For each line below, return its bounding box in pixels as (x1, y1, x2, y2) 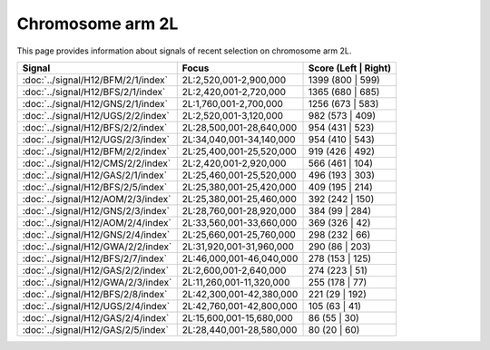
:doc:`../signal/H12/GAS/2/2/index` (22, 264, 170, 277)
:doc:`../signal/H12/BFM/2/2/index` (22, 145, 170, 158)
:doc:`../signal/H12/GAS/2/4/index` (22, 311, 170, 324)
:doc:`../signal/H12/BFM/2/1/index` (22, 73, 168, 86)
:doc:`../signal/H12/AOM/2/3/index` (22, 192, 171, 205)
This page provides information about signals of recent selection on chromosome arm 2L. (16, 45, 352, 56)
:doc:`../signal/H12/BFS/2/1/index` (22, 85, 166, 98)
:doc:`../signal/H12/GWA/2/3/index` (22, 276, 172, 288)
